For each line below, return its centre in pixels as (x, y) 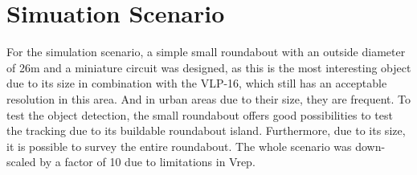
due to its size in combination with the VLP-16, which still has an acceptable (197, 83)
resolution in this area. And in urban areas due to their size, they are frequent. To (209, 98)
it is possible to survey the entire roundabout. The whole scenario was (179, 146)
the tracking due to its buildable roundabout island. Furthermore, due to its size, (206, 130)
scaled (21, 162)
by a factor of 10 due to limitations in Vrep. (147, 162)
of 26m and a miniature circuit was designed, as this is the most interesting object (209, 67)
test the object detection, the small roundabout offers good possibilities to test (200, 114)
